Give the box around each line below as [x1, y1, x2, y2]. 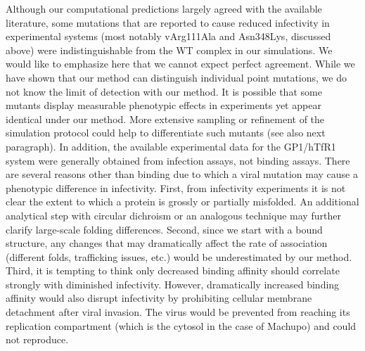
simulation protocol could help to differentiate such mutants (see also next [6, 125, 326, 140]
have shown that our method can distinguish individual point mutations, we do [6, 70, 347, 84]
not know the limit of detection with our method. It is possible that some [6, 84, 322, 98]
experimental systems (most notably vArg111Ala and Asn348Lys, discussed [6, 29, 331, 44]
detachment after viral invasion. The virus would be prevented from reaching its [6, 305, 350, 319]
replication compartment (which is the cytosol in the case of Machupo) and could [6, 318, 357, 333]
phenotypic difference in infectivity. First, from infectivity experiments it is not [6, 180, 346, 195]
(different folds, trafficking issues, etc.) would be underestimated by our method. [6, 249, 352, 264]
